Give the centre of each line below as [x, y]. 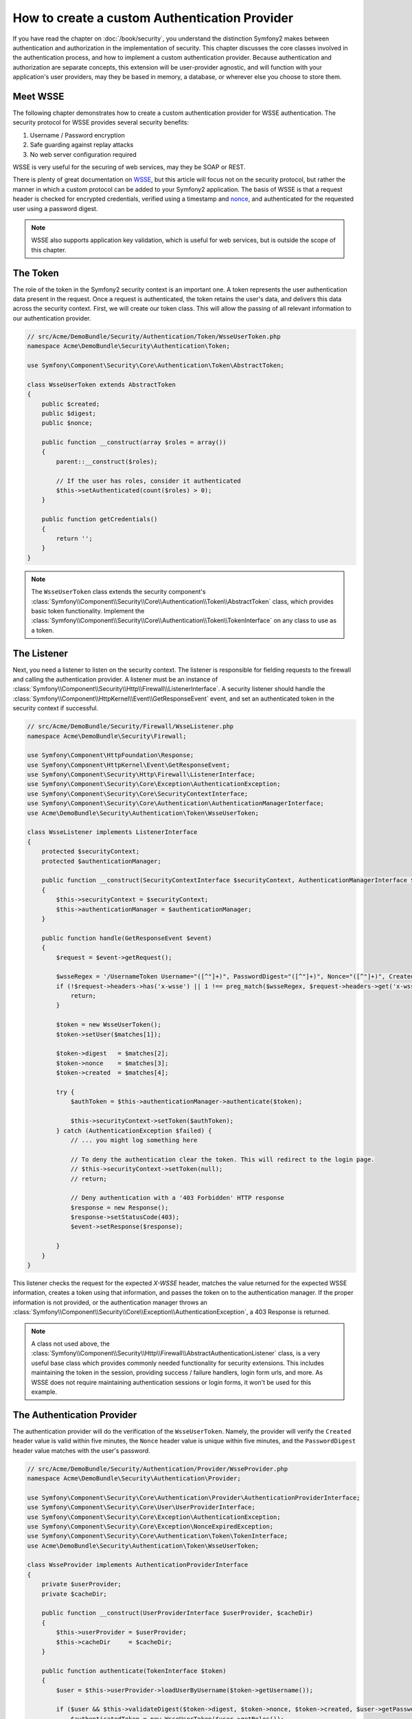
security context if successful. [56, 708]
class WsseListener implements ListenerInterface [112, 832]
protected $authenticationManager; [101, 861]
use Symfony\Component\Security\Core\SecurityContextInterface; [138, 793]
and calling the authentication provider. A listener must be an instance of [115, 679]
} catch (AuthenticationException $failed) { [134, 1130]
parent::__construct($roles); [107, 461]
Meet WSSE [38, 96]
